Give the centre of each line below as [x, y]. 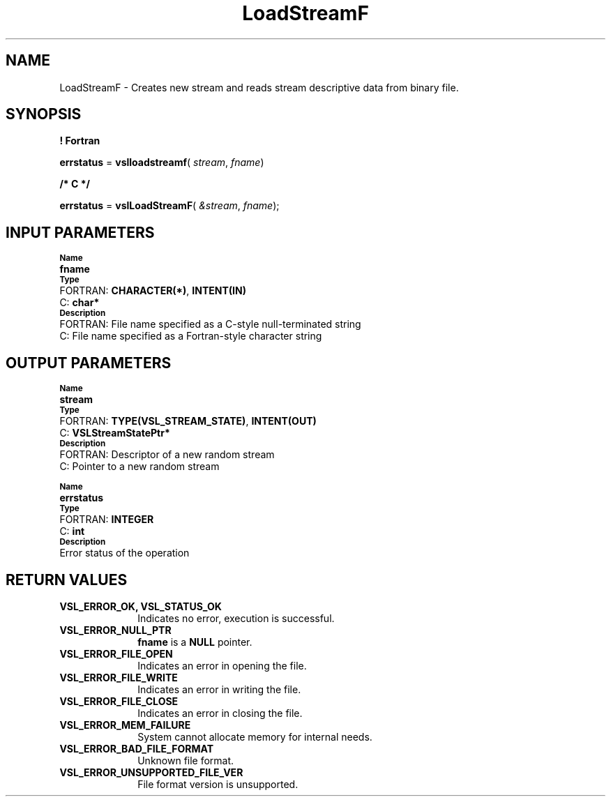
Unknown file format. [186, 760]
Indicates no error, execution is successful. [236, 618]
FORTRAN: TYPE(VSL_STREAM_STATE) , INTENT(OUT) [188, 421]
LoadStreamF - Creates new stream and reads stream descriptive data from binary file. [259, 87]
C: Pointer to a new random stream [139, 467]
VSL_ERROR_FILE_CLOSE [119, 701]
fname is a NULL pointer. [195, 642]
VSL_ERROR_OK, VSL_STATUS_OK [141, 606]
